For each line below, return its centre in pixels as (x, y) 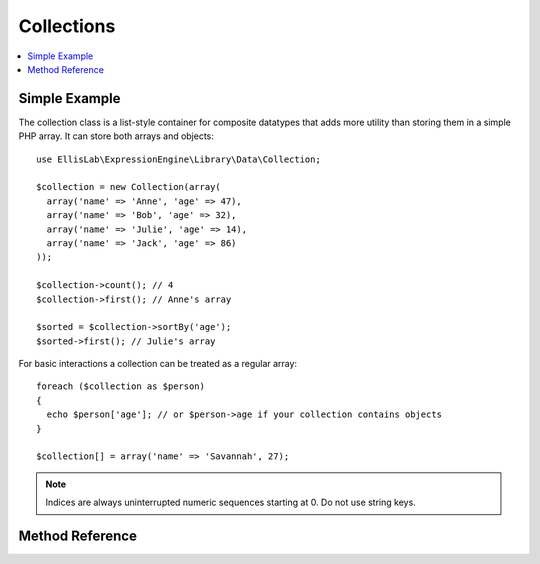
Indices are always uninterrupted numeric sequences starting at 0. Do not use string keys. (231, 502)
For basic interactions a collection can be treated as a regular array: (158, 364)
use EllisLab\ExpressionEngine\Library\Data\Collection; (179, 159)
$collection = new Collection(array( (129, 187)
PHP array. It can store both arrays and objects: (116, 136)
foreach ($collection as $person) (120, 386)
